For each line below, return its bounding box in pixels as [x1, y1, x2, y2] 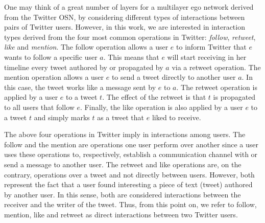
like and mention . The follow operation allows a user [4, 41, 168, 52]
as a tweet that [97, 111, 144, 122]
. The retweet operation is [176, 81, 257, 92]
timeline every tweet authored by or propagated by [4, 61, 163, 72]
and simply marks [34, 111, 90, 122]
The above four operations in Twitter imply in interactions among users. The [4, 129, 246, 140]
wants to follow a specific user [4, 51, 98, 62]
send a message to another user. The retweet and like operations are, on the [4, 159, 242, 169]
